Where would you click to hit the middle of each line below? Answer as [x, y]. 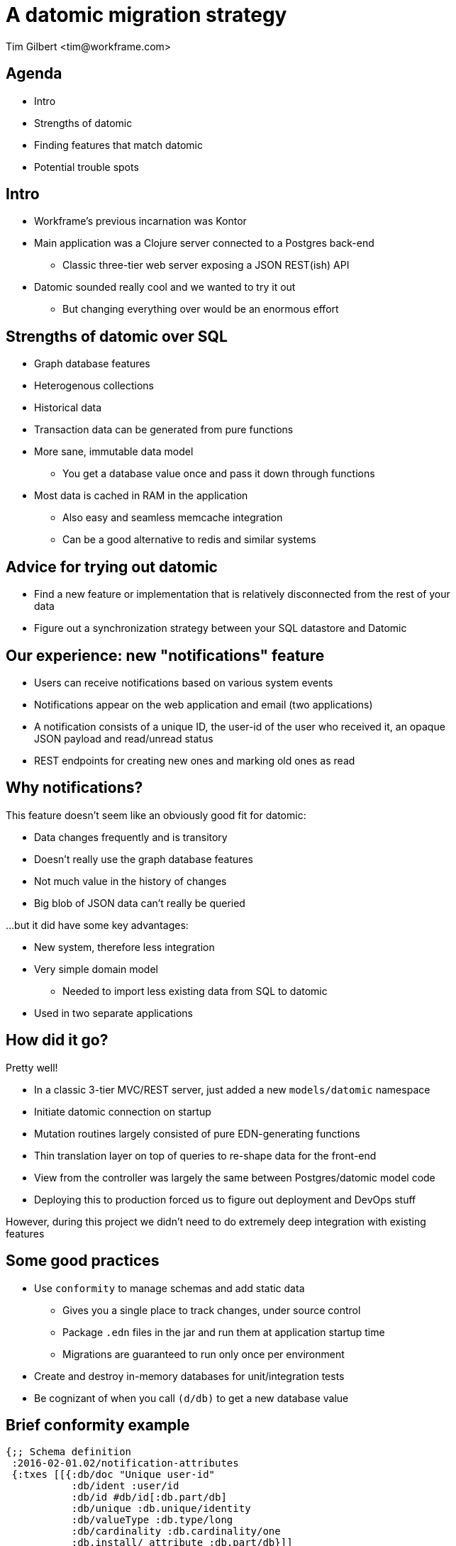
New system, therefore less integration [124, 947]
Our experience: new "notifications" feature [165, 655]
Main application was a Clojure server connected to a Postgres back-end [204, 243]
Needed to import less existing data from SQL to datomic [195, 991]
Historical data [68, 408]
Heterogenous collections [94, 386]
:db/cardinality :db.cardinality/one [176, 1531]
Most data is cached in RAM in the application [141, 496]
